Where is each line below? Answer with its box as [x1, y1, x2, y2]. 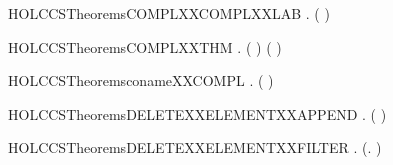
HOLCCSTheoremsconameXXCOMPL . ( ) [8, 70, 274, 91]
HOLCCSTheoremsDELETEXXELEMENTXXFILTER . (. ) [8, 137, 382, 158]
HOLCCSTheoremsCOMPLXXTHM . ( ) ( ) [8, 36, 282, 57]
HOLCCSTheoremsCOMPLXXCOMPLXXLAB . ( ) [8, 3, 330, 23]
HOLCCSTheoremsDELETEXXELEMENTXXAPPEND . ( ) [8, 103, 387, 124]
